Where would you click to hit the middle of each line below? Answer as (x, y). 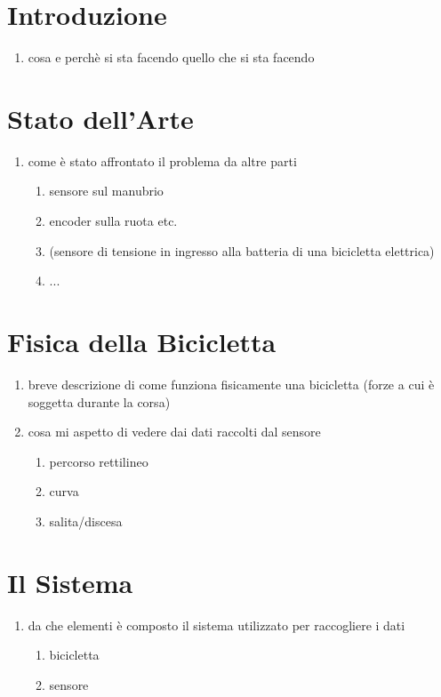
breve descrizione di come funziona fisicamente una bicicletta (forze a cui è (231, 384)
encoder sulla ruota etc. (113, 221)
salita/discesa (86, 521)
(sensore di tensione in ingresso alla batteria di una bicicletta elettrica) (242, 250)
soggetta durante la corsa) (99, 401)
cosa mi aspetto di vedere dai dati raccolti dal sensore (174, 432)
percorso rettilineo (99, 461)
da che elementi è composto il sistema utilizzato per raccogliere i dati (216, 625)
